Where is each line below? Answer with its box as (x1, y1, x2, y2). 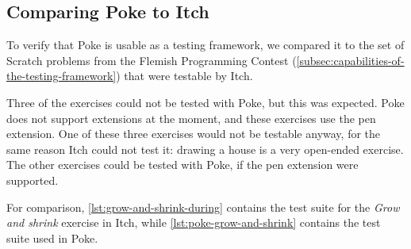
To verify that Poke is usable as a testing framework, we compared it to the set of (6, 36, 405, 53)
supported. (6, 171, 59, 188)
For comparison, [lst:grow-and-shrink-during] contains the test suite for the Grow (6, 198, 400, 215)
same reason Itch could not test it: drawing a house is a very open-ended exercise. (6, 140, 404, 157)
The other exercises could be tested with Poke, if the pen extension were (6, 156, 359, 173)
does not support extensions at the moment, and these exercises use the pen (6, 109, 376, 126)
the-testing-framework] (6, 67, 117, 84)
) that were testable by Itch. (116, 67, 253, 84)
